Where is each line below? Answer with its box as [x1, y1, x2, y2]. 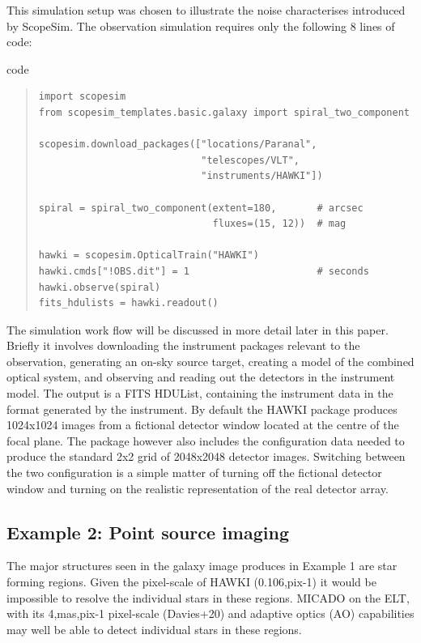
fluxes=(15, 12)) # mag [212, 218, 347, 230]
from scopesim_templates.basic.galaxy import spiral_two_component [38, 106, 410, 118]
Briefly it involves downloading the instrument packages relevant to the [6, 337, 360, 354]
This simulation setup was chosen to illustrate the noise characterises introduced [6, 2, 406, 18]
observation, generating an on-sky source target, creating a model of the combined [6, 352, 415, 369]
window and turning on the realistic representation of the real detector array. [6, 479, 389, 496]
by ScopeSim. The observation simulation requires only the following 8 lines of [6, 17, 395, 34]
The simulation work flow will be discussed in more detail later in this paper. [6, 321, 389, 338]
